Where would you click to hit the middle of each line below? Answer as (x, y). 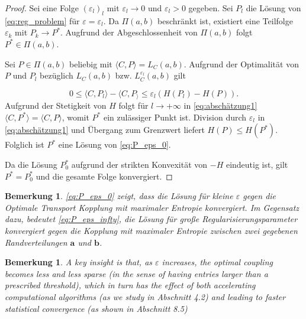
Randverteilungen (36, 242)
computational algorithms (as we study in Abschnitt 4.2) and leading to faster (145, 296)
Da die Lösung (31, 164)
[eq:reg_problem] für (42, 20)
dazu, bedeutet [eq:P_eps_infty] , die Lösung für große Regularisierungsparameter (151, 219)
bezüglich (57, 75)
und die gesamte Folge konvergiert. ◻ (104, 176)
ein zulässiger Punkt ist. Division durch (175, 117)
